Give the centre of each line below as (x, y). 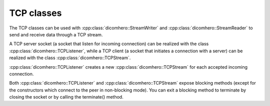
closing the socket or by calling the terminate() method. (66, 97)
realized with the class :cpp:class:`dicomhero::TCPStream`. (70, 58)
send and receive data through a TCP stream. (56, 34)
